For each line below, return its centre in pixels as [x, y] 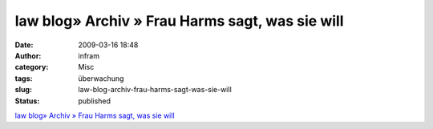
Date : [24, 45]
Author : [28, 55]
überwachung [101, 78]
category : [32, 67]
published [95, 101]
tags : [24, 78]
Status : [27, 101]
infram [89, 55]
